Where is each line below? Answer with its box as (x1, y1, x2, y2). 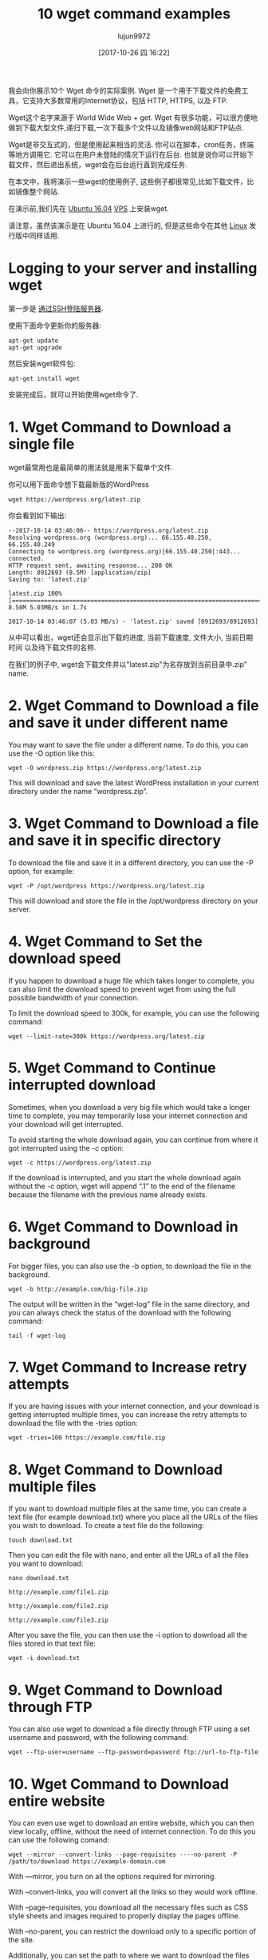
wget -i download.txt (8, 1655, 81, 1663)
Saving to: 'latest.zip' (8, 575, 91, 584)
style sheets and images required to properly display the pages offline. (8, 1911, 241, 1921)
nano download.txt (8, 1575, 69, 1583)
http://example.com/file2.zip (8, 1603, 109, 1611)
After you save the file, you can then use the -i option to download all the (8, 1631, 247, 1640)
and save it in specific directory (8, 831, 222, 849)
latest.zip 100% (8, 589, 62, 597)
